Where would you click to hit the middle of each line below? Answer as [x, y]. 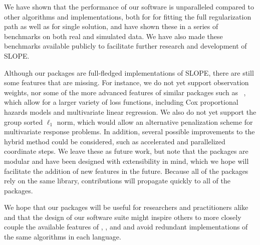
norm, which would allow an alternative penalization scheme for [155, 121]
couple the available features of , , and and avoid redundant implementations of [126, 227]
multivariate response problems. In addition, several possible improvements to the [129, 132]
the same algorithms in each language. [63, 237]
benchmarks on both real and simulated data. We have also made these [113, 36]
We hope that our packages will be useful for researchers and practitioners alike [126, 207]
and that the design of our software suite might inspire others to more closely [123, 217]
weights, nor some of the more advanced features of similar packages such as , [125, 92]
